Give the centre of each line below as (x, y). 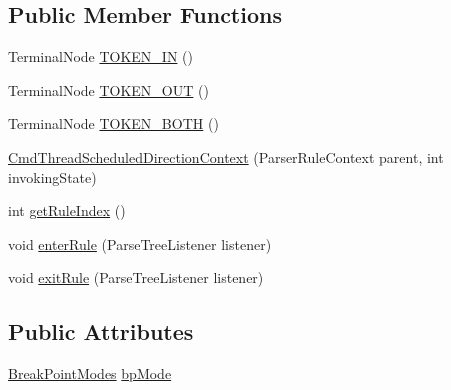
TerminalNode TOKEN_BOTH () (113, 123)
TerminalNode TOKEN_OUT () (108, 89)
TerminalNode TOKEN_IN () (100, 56)
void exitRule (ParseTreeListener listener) (136, 277)
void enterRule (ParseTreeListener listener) (140, 243)
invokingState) (52, 176)
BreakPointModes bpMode (90, 373)
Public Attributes (101, 331)
